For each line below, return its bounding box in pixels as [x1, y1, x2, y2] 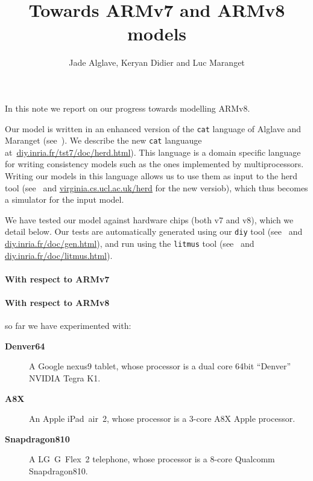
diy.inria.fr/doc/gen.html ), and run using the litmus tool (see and [5, 237, 255, 250]
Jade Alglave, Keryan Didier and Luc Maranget [69, 56, 245, 69]
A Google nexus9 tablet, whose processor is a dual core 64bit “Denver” [29, 360, 291, 372]
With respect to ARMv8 [5, 296, 110, 309]
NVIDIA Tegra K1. [29, 372, 101, 384]
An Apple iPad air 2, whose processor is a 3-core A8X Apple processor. [29, 412, 296, 425]
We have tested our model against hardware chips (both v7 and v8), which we [5, 213, 294, 226]
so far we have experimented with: [5, 319, 131, 332]
